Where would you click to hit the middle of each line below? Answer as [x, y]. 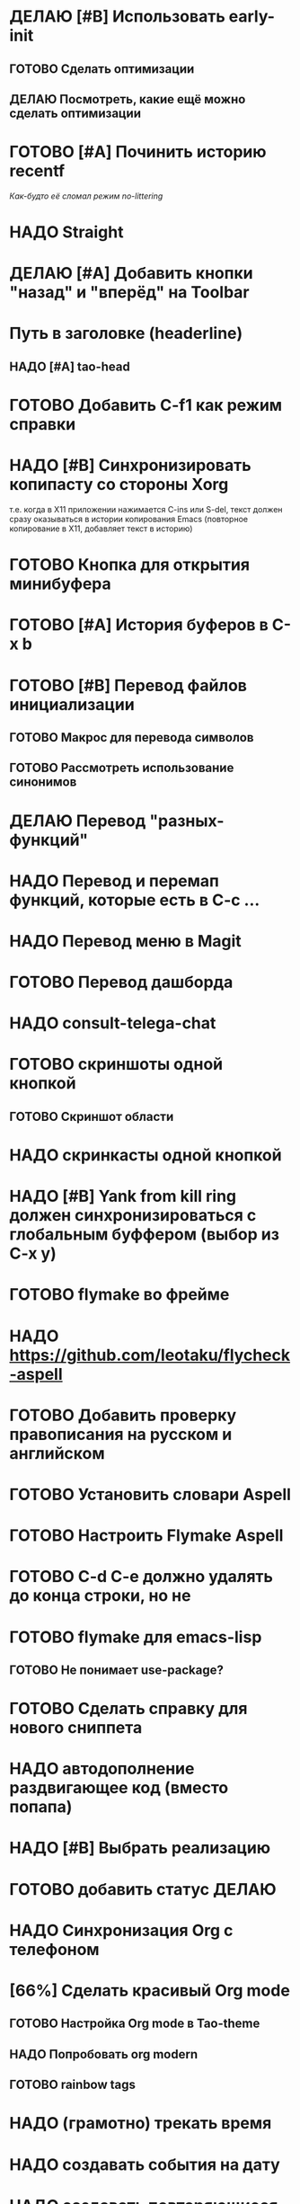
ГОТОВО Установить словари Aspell [150, 1494]
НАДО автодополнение [102, 1769]
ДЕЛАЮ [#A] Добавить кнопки [131, 274]
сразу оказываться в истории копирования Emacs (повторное [129, 519]
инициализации [72, 704]
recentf [37, 171]
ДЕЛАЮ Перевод [78, 821]
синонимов [43, 782]
